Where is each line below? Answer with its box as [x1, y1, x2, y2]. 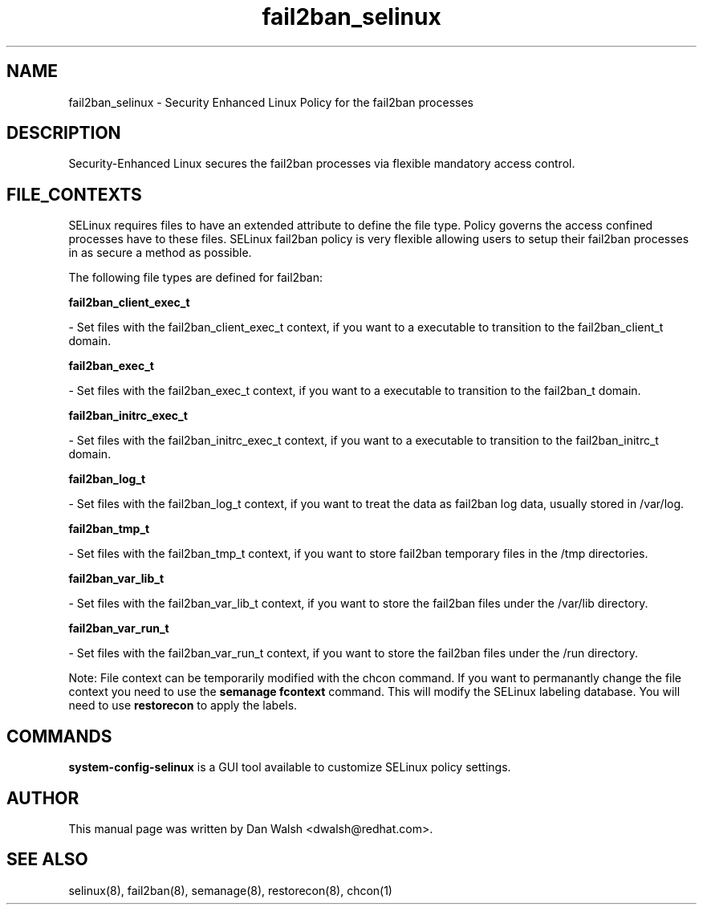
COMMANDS [6, 726, 112, 746]
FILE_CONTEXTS [6, 184, 142, 205]
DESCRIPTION [6, 123, 121, 144]
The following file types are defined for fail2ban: [68, 270, 323, 285]
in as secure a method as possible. [68, 246, 252, 260]
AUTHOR [6, 787, 79, 808]
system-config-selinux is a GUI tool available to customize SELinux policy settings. [68, 760, 511, 775]
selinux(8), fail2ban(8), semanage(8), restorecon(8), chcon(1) [68, 883, 392, 897]
